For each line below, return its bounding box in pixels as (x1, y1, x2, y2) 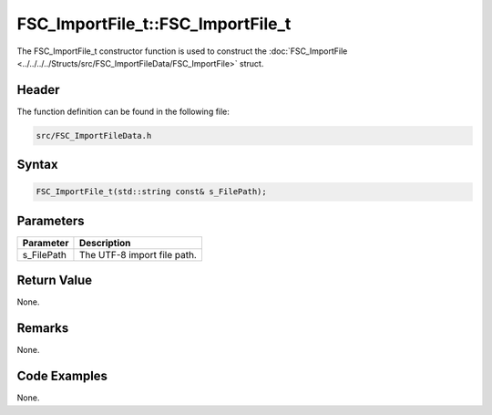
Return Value (16, 273, 93, 288)
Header (16, 82, 60, 98)
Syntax (16, 157, 58, 172)
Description (78, 236, 131, 249)
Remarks (16, 320, 69, 337)
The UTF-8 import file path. (78, 248, 198, 261)
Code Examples (16, 368, 108, 384)
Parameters (16, 213, 85, 228)
